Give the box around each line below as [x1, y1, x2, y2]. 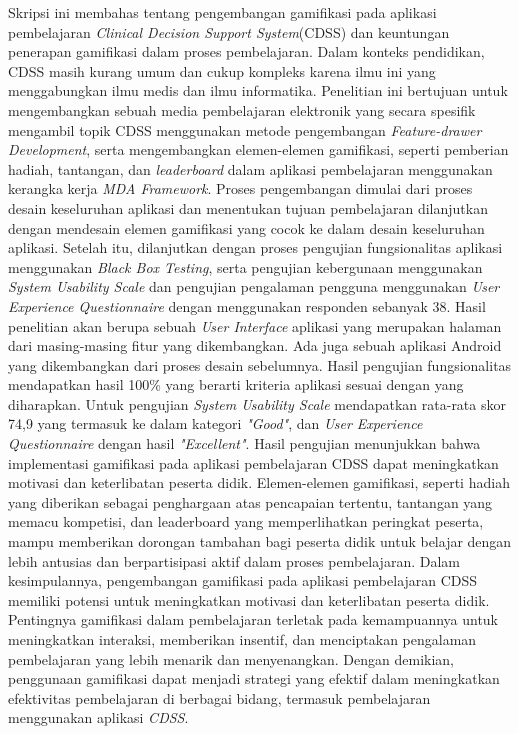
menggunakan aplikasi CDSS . [8, 707, 189, 728]
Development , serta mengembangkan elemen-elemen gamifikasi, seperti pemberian [8, 139, 509, 160]
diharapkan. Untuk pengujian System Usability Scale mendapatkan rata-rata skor [8, 393, 506, 414]
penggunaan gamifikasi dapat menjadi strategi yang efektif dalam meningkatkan [8, 668, 500, 689]
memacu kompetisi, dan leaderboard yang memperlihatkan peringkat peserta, [8, 511, 484, 532]
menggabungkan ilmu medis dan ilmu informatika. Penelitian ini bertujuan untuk [8, 80, 508, 101]
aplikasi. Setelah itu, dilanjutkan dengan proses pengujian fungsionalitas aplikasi [8, 237, 503, 258]
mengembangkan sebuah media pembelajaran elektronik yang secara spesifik [8, 99, 476, 120]
